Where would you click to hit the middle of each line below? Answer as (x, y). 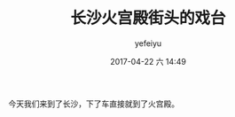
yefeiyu (148, 43)
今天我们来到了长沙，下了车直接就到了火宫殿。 (94, 104)
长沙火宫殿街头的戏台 (148, 18)
